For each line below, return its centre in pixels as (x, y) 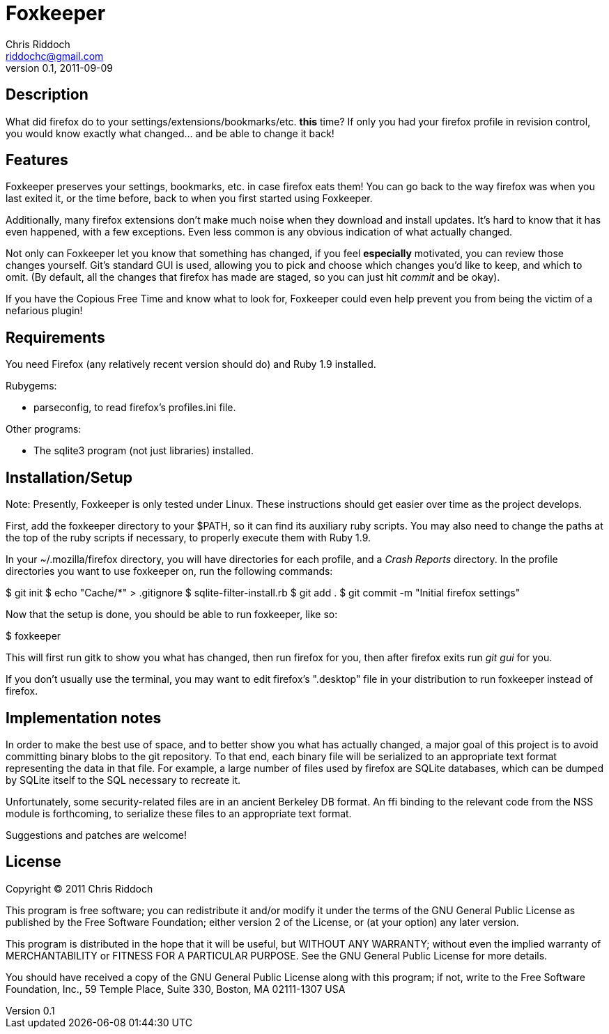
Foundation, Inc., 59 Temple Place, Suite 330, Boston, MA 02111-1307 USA (176, 989)
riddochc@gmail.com (55, 56)
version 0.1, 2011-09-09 (60, 68)
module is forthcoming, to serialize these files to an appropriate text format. (179, 813)
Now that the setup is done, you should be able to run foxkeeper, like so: (172, 615)
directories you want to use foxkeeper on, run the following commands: (169, 571)
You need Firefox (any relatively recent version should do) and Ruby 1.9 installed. (191, 364)
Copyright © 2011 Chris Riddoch (79, 888)
